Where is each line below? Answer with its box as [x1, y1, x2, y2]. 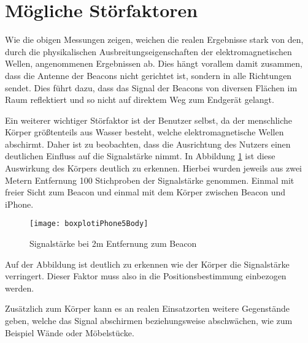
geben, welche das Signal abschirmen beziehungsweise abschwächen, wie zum [5, 314, 293, 327]
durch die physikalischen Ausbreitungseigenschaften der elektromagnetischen [5, 45, 292, 58]
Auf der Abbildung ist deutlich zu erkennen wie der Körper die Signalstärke [5, 257, 290, 270]
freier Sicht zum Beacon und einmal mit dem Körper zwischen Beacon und [5, 186, 286, 198]
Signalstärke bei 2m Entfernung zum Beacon [29, 237, 197, 250]
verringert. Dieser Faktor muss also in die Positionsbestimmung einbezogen [5, 269, 287, 282]
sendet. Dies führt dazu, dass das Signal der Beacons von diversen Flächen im [5, 81, 298, 94]
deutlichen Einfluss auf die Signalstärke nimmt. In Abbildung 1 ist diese [5, 149, 275, 162]
